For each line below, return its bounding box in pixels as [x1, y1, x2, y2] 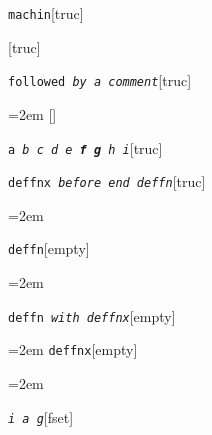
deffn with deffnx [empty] [8, 305, 176, 326]
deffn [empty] [8, 238, 90, 259]
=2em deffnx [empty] [8, 339, 138, 360]
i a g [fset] [8, 406, 74, 427]
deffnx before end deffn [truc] [8, 171, 206, 192]
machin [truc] [8, 3, 84, 23]
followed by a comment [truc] [8, 70, 192, 91]
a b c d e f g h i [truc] [8, 137, 163, 158]
